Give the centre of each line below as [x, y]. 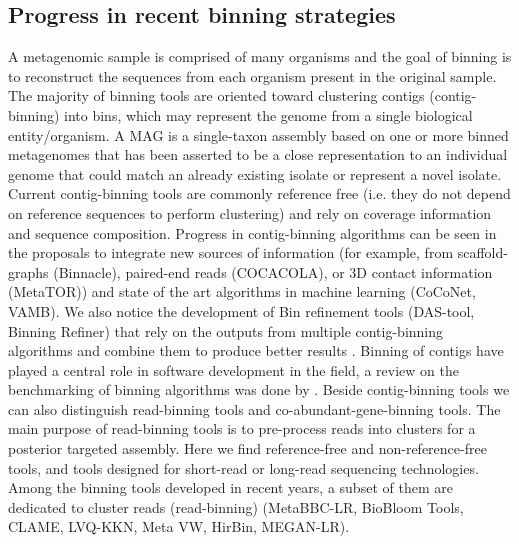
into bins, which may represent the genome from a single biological [268, 114]
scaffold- [482, 252]
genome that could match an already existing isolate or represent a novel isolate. [255, 173]
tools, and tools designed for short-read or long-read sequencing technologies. [243, 467]
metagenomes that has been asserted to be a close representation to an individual [258, 154]
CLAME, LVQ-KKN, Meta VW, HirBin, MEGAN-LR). [179, 526]
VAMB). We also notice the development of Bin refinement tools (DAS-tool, [241, 310]
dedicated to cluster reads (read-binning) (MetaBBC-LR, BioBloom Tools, [236, 506]
